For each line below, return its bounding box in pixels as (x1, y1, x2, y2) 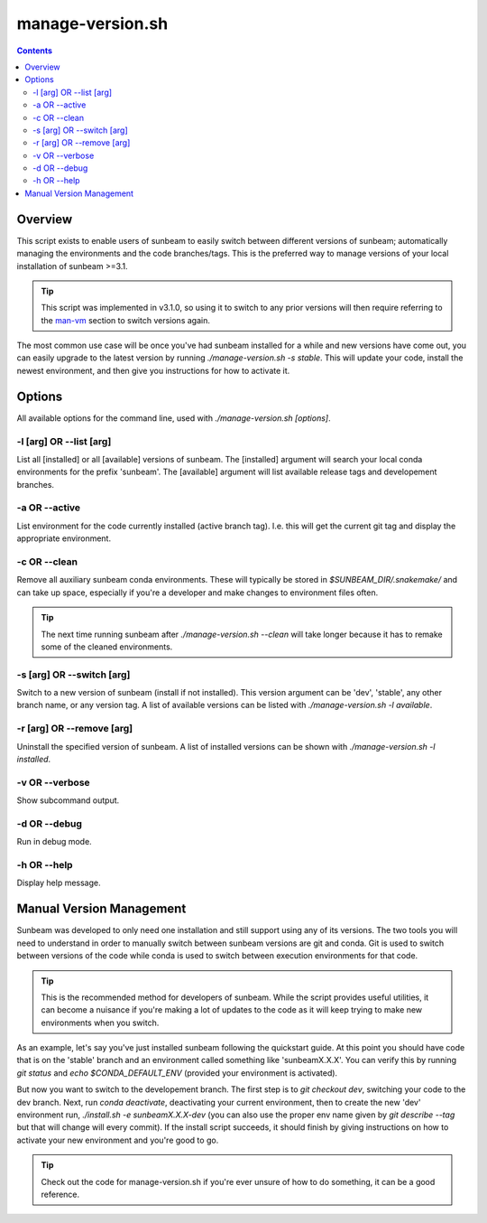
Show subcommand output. (16, 795, 120, 806)
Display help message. (16, 877, 101, 889)
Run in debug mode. (16, 836, 92, 847)
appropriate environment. (16, 533, 112, 544)
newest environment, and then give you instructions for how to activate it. (16, 365, 290, 376)
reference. (41, 1189, 80, 1200)
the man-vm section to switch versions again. (41, 314, 211, 325)
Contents (16, 45, 53, 56)
